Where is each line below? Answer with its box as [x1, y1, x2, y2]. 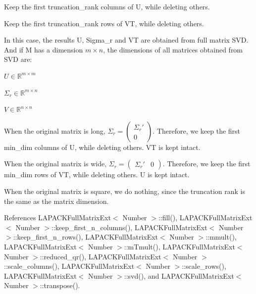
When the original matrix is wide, [4, 158, 107, 169]
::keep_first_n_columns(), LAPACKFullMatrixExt [51, 222, 207, 232]
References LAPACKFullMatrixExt [4, 212, 111, 223]
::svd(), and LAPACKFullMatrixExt [124, 270, 234, 281]
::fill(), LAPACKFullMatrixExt [158, 212, 253, 223]
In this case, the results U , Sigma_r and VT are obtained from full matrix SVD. [4, 35, 249, 45]
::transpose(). [40, 280, 80, 291]
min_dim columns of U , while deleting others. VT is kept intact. [4, 142, 201, 152]
